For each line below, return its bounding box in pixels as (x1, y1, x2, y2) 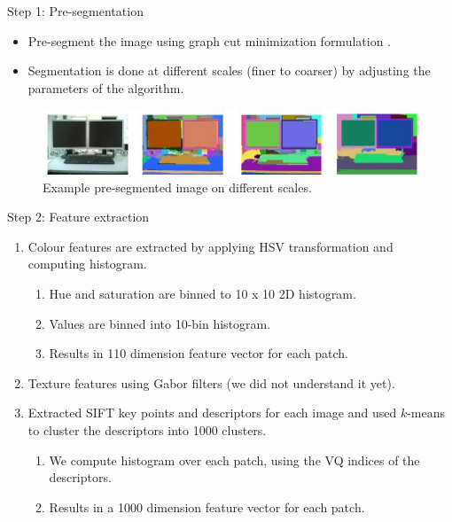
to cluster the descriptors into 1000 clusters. (27, 421, 267, 440)
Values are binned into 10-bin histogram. (49, 314, 271, 332)
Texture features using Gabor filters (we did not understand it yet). (27, 373, 395, 392)
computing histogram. (27, 254, 147, 273)
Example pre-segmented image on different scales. (43, 177, 312, 196)
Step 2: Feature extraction (7, 207, 150, 226)
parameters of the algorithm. (27, 78, 184, 97)
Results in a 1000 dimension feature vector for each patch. (49, 497, 365, 516)
